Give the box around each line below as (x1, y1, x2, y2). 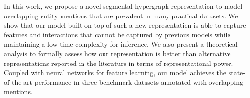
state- (228, 67, 245, 78)
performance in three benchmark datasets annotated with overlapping (34, 77, 244, 87)
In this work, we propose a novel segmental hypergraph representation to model (4, 1, 243, 11)
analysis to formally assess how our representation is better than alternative (4, 48, 231, 58)
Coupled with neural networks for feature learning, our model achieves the (4, 67, 227, 78)
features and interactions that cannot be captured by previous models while (4, 29, 230, 39)
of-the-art (4, 77, 32, 87)
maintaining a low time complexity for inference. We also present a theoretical (4, 39, 238, 49)
